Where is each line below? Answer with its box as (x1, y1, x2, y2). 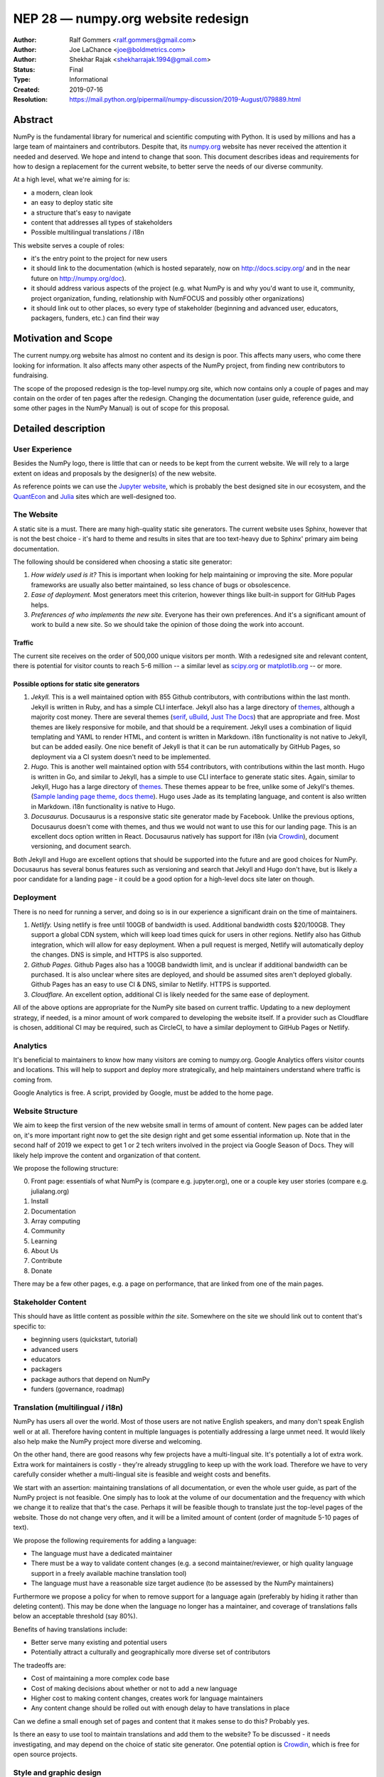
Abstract (13, 114, 53, 126)
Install (31, 1197, 49, 1206)
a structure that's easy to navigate (31, 208, 132, 217)
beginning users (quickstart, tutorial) (31, 1335, 138, 1343)
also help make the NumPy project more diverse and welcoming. (13, 1437, 203, 1446)
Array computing (31, 1216, 81, 1225)
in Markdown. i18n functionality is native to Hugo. (31, 802, 176, 810)
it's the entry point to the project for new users (31, 254, 168, 263)
